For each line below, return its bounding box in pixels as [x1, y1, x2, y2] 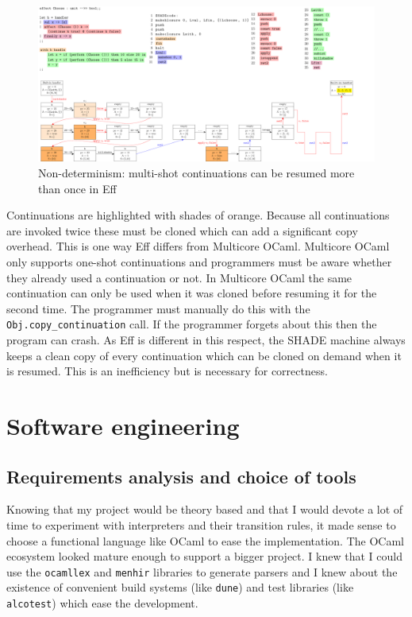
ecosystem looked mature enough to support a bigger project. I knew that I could [6, 548, 402, 565]
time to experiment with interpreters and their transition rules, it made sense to [6, 516, 396, 533]
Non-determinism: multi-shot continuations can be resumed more [38, 165, 355, 181]
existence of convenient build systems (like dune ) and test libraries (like [6, 579, 354, 596]
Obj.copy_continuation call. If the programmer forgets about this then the [6, 316, 377, 332]
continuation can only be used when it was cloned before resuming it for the [6, 285, 377, 301]
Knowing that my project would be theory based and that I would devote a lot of [6, 501, 403, 518]
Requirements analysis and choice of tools [6, 464, 356, 488]
